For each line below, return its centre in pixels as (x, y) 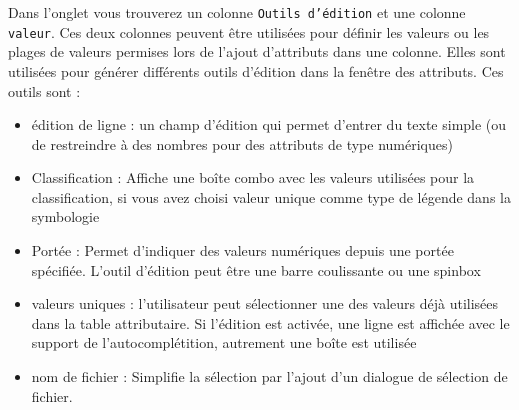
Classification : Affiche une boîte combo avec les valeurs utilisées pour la (253, 177)
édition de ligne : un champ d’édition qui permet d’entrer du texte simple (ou (269, 124)
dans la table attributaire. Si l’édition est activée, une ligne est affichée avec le (270, 322)
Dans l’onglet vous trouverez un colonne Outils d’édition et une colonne (237, 12)
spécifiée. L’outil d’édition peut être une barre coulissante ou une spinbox (256, 269)
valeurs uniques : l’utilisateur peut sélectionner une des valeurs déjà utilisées (265, 303)
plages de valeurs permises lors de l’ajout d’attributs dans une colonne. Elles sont (257, 51)
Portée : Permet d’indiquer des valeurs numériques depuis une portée (242, 250)
